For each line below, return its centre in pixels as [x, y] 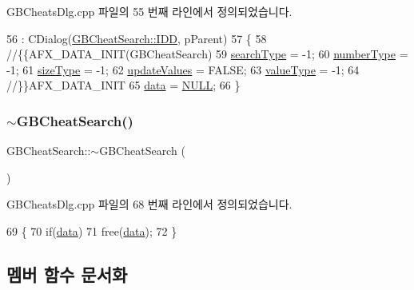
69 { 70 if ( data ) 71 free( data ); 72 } [92, 230]
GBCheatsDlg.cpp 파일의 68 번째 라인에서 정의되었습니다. [149, 204]
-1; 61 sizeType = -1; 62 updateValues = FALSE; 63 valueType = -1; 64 [183, 69]
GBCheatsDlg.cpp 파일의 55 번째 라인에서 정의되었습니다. [149, 11]
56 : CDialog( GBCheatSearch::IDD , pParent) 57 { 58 [137, 38]
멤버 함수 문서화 [67, 274]
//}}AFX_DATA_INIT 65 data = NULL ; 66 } [123, 85]
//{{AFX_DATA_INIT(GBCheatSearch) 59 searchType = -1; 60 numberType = [207, 54]
